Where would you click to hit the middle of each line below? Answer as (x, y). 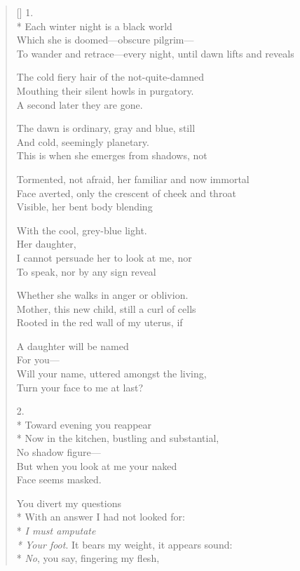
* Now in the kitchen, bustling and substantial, (118, 438)
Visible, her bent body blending (84, 207)
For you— (38, 360)
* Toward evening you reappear (84, 424)
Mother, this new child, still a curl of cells (106, 308)
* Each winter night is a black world (94, 26)
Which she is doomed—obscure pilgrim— (105, 40)
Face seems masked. (59, 479)
